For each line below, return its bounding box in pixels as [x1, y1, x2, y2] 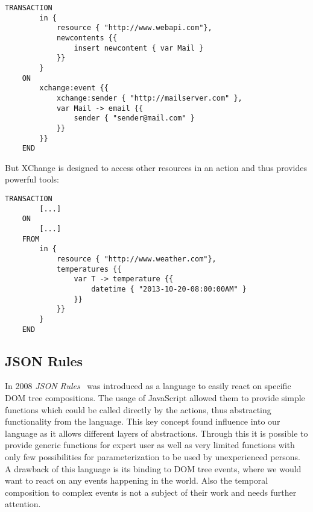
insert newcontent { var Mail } [74, 43, 204, 52]
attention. [5, 498, 41, 510]
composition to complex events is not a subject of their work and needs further [5, 485, 297, 498]
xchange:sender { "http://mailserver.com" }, [56, 93, 242, 102]
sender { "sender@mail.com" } [74, 114, 195, 123]
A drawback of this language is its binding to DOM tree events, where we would [5, 462, 302, 475]
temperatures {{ [56, 264, 122, 273]
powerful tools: [5, 173, 59, 186]
